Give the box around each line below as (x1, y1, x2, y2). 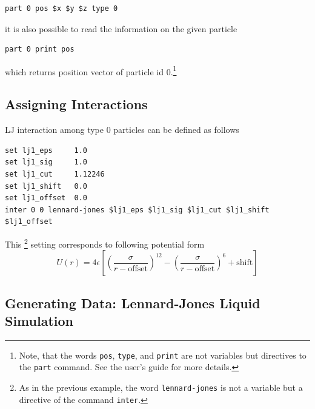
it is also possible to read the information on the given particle (5, 22, 237, 35)
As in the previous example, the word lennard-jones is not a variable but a (19, 381, 303, 394)
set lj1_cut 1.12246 (5, 170, 105, 179)
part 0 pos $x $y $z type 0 (5, 4, 118, 13)
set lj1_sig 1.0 (5, 158, 88, 167)
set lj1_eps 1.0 (5, 146, 88, 155)
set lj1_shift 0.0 (5, 181, 88, 191)
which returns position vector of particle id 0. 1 (5, 63, 177, 78)
